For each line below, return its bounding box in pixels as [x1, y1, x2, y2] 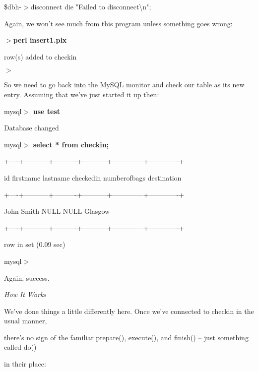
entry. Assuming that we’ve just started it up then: [4, 89, 159, 99]
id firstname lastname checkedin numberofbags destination [4, 172, 182, 183]
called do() [4, 342, 37, 352]
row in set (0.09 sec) [4, 239, 65, 249]
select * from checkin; [33, 139, 109, 149]
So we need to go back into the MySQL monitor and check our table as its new [4, 79, 245, 90]
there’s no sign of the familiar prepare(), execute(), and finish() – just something [4, 332, 249, 342]
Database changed [4, 123, 59, 133]
